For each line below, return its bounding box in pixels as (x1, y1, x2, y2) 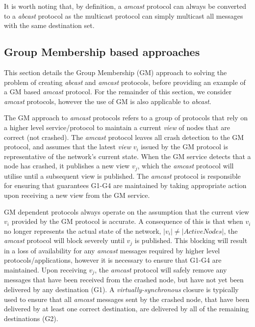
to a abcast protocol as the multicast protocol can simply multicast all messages (4, 10, 243, 21)
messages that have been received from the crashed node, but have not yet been (4, 274, 244, 285)
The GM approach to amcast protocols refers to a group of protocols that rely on (4, 112, 248, 123)
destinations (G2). (4, 313, 58, 323)
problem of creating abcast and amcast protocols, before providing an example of (4, 77, 246, 87)
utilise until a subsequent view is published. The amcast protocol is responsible (4, 170, 241, 181)
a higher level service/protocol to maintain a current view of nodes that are (4, 122, 230, 132)
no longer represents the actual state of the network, (4, 225, 161, 236)
